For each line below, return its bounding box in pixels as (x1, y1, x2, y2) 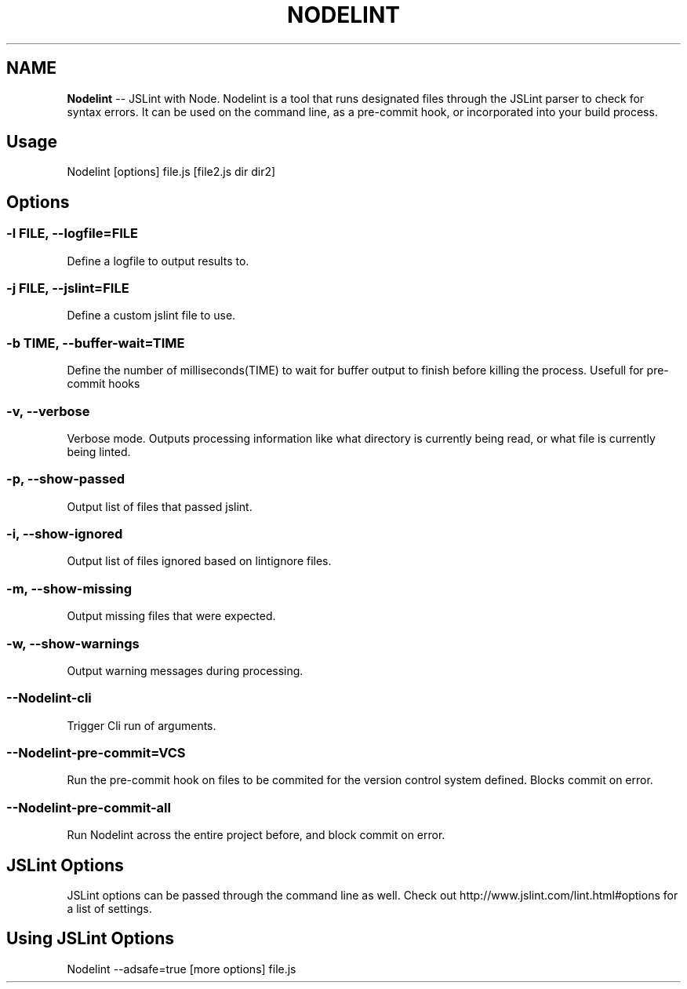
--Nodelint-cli (6, 690, 92, 706)
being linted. (67, 444, 131, 458)
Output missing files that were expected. (67, 609, 276, 623)
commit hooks (67, 377, 140, 391)
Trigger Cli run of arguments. (67, 718, 216, 732)
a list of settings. (67, 902, 152, 915)
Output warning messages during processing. (67, 663, 304, 677)
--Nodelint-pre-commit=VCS (6, 745, 186, 761)
